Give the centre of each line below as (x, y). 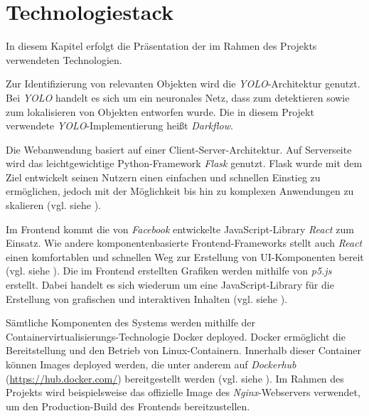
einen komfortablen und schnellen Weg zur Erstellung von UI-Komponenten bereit (185, 256)
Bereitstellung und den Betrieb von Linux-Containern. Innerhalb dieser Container (183, 350)
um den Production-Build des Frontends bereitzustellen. (128, 406)
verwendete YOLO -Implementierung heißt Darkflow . (119, 126)
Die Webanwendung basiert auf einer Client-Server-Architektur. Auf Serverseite (179, 149)
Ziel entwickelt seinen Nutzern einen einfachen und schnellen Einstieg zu (163, 177)
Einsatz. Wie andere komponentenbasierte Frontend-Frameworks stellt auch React (184, 243)
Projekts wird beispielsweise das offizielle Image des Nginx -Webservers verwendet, (183, 392)
